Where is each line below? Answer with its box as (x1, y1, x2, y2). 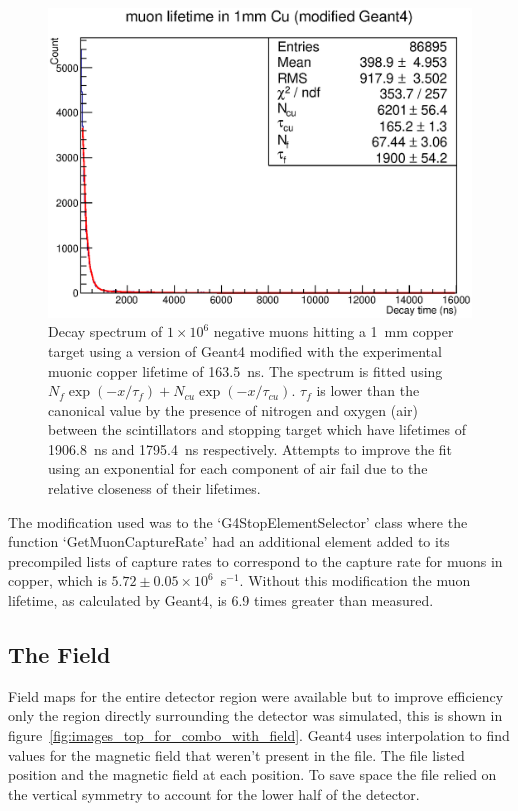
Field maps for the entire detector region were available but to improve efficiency (8, 685, 504, 706)
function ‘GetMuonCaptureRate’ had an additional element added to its (8, 531, 450, 552)
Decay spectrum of (48, 321, 163, 342)
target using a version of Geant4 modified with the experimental (48, 340, 442, 361)
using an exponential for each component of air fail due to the (48, 458, 428, 479)
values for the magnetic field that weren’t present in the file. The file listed (8, 744, 465, 765)
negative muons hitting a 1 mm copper (213, 321, 454, 342)
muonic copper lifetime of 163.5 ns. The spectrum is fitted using (48, 360, 443, 381)
